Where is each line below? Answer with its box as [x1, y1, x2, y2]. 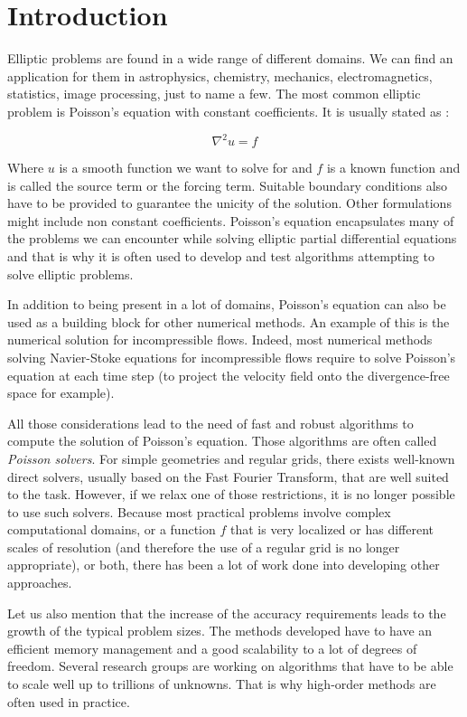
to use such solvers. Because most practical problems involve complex [7, 502, 391, 521]
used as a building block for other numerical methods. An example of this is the [7, 312, 450, 331]
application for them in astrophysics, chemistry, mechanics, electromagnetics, [7, 66, 433, 85]
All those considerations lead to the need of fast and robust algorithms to [7, 413, 414, 432]
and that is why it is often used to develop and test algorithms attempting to [7, 246, 434, 265]
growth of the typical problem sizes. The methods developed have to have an [7, 621, 433, 640]
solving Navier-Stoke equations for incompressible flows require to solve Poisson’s [7, 347, 456, 366]
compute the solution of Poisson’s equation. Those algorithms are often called [7, 431, 437, 450]
